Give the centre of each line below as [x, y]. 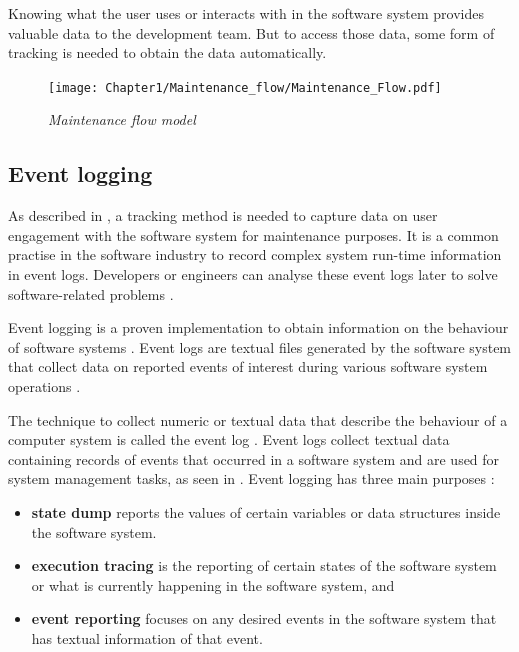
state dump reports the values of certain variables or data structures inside [266, 511]
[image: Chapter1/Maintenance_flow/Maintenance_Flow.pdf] [245, 87]
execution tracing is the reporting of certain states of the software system [264, 565]
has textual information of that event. [147, 637]
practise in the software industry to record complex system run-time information [255, 254]
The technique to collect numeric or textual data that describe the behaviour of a [258, 419]
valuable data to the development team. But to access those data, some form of [251, 32]
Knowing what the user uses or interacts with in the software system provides [246, 13]
